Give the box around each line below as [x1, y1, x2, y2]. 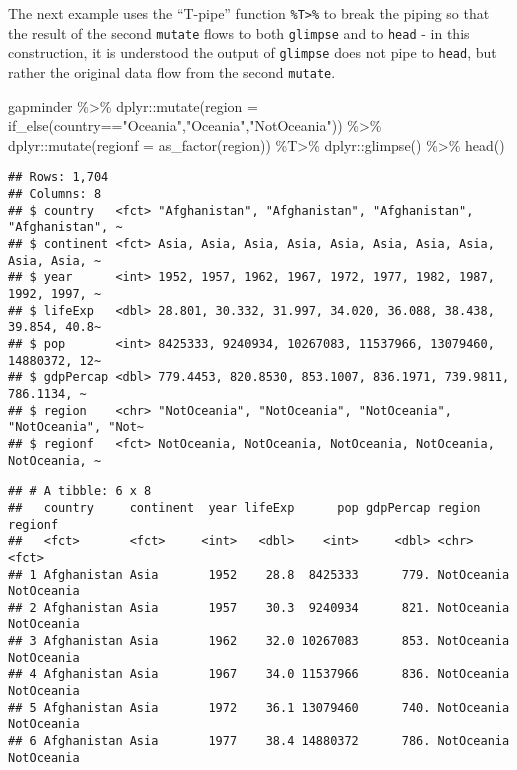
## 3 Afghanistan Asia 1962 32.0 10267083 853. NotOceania [8, 634, 510, 649]
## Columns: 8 [8, 187, 102, 202]
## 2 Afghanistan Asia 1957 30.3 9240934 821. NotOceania [8, 600, 510, 615]
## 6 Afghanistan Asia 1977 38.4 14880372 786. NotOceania [8, 734, 510, 749]
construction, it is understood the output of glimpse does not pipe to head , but [8, 42, 497, 63]
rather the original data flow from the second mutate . [8, 61, 336, 82]
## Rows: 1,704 [8, 170, 109, 185]
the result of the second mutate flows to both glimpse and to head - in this [8, 22, 470, 43]
